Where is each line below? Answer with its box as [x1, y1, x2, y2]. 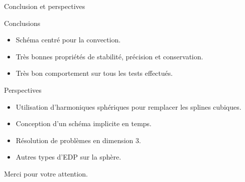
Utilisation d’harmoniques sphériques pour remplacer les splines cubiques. [15, 101, 241, 112]
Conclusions [4, 17, 40, 28]
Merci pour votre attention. [4, 168, 88, 179]
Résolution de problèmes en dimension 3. [15, 135, 141, 145]
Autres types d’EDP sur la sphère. [15, 152, 121, 162]
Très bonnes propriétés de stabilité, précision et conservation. [15, 51, 203, 61]
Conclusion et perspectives [4, 1, 85, 11]
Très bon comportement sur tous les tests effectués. [15, 68, 173, 78]
